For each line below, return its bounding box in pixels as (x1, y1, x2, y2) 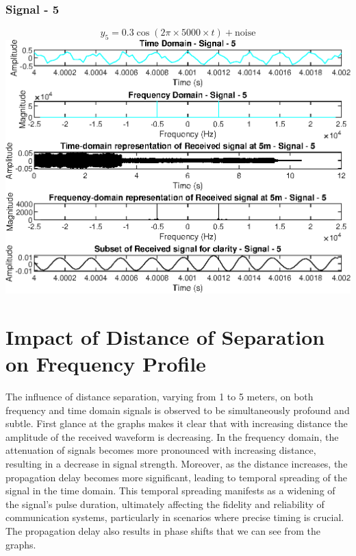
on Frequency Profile (5, 350, 206, 378)
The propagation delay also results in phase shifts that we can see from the (5, 524, 320, 538)
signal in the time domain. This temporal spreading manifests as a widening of (5, 483, 335, 498)
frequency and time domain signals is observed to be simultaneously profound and (5, 402, 350, 417)
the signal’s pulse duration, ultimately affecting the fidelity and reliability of (5, 496, 325, 511)
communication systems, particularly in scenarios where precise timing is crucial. (5, 510, 344, 524)
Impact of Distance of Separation (5, 322, 325, 350)
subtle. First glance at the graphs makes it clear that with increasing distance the (5, 416, 348, 431)
